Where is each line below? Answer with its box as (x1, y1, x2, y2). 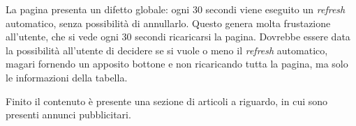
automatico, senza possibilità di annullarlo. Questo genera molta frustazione (6, 15, 331, 30)
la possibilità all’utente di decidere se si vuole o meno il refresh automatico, (6, 42, 328, 57)
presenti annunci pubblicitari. (6, 107, 131, 122)
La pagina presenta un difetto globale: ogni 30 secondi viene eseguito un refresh (6, 2, 346, 16)
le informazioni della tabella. (6, 70, 128, 84)
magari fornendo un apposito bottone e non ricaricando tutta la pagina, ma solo (6, 56, 348, 71)
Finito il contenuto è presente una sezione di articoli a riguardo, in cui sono (6, 93, 328, 108)
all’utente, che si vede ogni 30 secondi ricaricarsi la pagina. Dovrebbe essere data (6, 29, 350, 44)
